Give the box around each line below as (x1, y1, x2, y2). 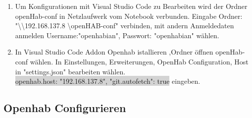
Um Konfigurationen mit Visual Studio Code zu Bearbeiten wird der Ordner (15, 1, 248, 11)
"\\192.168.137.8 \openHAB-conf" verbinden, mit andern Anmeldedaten (15, 20, 234, 31)
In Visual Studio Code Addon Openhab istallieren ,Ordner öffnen (15, 47, 213, 57)
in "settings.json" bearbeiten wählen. (15, 66, 126, 76)
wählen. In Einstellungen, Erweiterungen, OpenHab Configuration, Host (30, 56, 249, 66)
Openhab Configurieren (3, 100, 126, 116)
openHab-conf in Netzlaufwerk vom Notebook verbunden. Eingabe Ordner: (15, 10, 243, 21)
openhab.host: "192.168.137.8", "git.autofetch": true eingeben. (15, 76, 201, 86)
